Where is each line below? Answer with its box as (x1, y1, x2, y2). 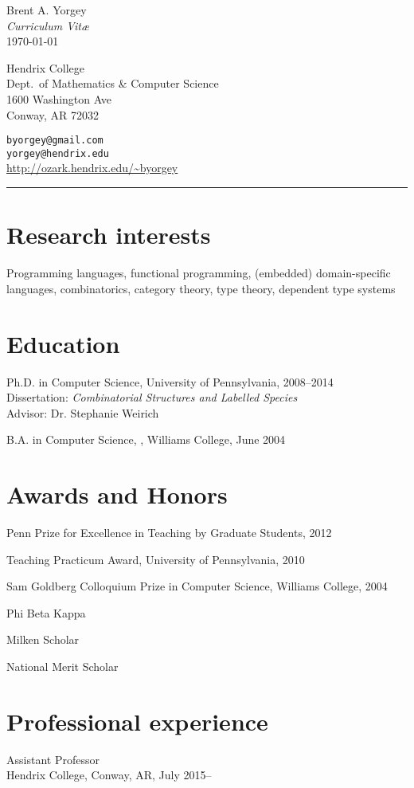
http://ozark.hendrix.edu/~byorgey (6, 159, 178, 176)
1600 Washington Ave (6, 90, 111, 107)
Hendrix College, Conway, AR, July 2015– (6, 766, 212, 783)
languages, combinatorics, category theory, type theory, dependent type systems (6, 280, 396, 296)
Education (6, 327, 120, 359)
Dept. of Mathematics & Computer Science (6, 75, 219, 92)
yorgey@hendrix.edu (6, 147, 109, 159)
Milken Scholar (6, 631, 80, 648)
